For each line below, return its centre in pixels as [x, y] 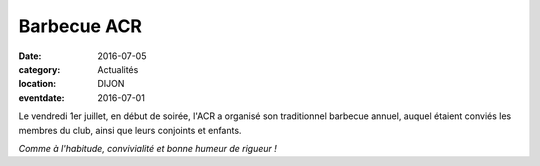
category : [39, 69]
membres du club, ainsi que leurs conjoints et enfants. [130, 130]
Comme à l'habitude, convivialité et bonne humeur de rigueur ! [147, 148]
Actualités [118, 69]
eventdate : [41, 97]
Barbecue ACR [80, 26]
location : [37, 84]
